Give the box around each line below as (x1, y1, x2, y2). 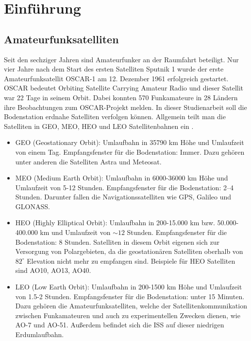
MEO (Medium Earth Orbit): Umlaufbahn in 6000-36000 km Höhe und (15, 173, 228, 183)
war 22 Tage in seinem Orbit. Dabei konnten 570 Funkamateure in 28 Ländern (4, 92, 238, 102)
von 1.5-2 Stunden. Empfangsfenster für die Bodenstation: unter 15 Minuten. (15, 291, 245, 301)
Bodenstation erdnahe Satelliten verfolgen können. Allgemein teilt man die (4, 111, 226, 122)
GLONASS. (15, 201, 50, 211)
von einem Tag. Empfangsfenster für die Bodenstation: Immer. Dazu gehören (15, 146, 245, 157)
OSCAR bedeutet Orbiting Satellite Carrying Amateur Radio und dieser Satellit (4, 83, 244, 93)
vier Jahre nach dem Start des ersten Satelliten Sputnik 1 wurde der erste (4, 64, 224, 74)
